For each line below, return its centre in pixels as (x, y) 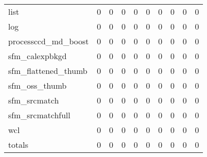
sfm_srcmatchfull (40, 115)
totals (18, 145)
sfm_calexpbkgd (37, 56)
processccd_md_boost (49, 41)
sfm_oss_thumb (37, 85)
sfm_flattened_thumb (48, 71)
